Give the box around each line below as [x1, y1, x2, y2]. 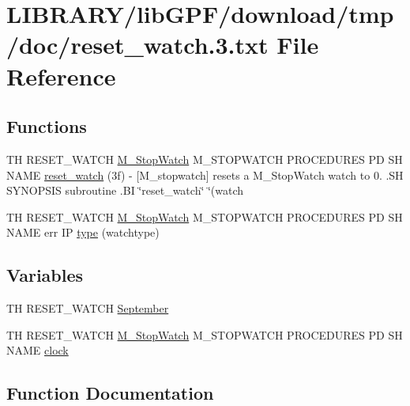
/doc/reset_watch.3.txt [6, 28, 269, 61]
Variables [6, 263, 84, 287]
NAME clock [6, 342, 69, 359]
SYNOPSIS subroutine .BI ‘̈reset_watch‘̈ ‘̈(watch [6, 182, 244, 199]
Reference [6, 59, 116, 92]
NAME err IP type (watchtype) [6, 224, 160, 241]
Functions [6, 114, 87, 138]
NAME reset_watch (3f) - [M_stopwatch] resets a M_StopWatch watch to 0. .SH [6, 166, 404, 183]
